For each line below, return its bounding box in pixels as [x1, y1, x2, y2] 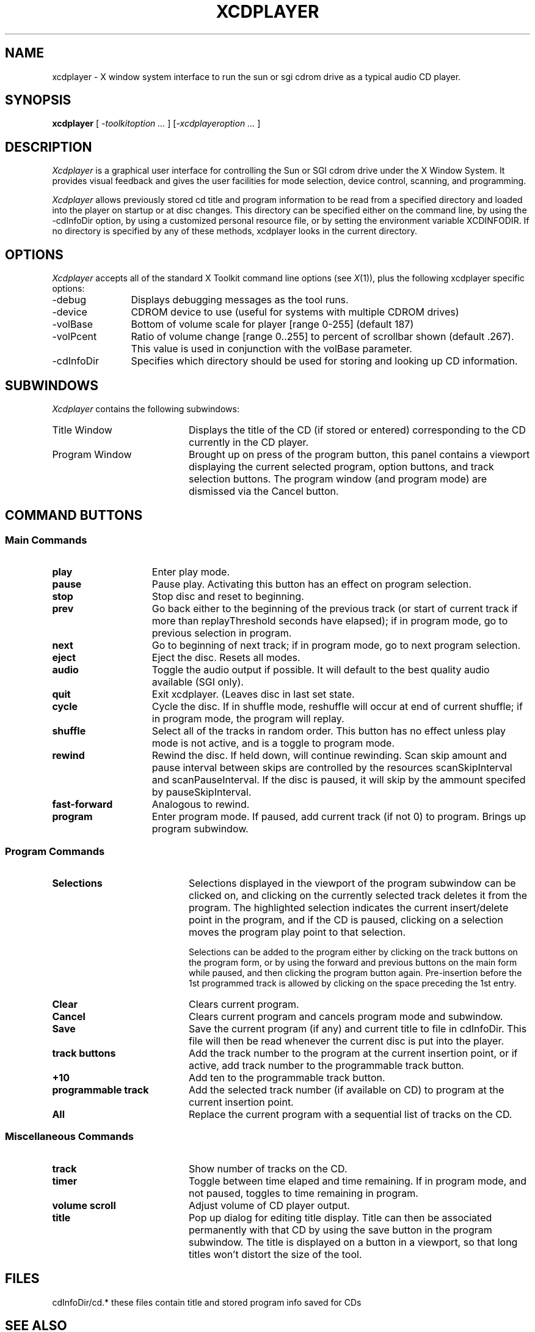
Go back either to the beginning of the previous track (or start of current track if [151, 602, 518, 615]
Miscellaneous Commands [5, 1130, 134, 1143]
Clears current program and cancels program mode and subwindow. [188, 1010, 503, 1023]
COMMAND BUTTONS [5, 508, 143, 524]
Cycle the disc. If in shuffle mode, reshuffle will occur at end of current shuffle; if [151, 700, 523, 713]
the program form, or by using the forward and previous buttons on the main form [189, 956, 517, 968]
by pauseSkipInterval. [151, 786, 252, 799]
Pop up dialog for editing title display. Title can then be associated [188, 1211, 492, 1224]
